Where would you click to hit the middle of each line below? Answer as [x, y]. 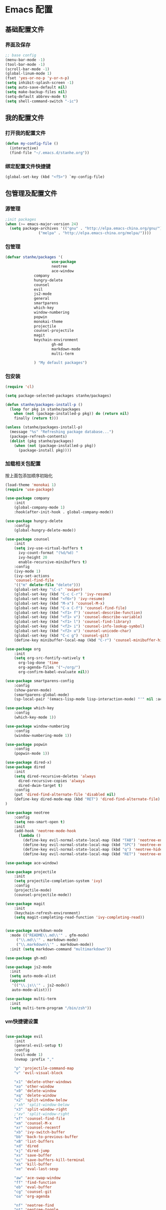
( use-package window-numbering [37, 726]
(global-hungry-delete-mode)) [45, 530]
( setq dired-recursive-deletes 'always [55, 776]
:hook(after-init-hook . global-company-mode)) [64, 512]
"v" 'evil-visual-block [39, 1073]
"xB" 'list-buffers [34, 1142]
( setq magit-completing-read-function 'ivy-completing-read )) [79, 918]
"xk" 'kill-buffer [33, 1165]
